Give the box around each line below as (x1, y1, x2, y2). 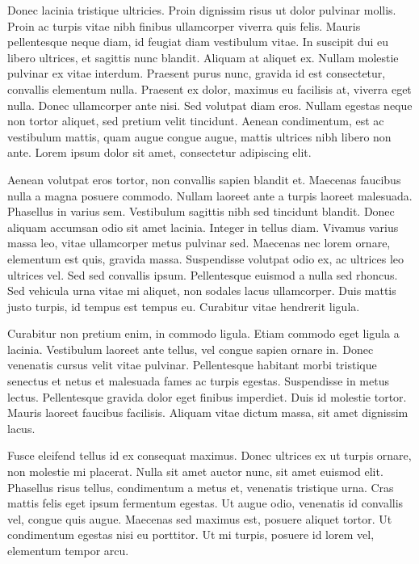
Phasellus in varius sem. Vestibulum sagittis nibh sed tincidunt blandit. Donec (7, 203, 395, 220)
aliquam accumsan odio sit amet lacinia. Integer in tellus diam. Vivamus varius (7, 218, 399, 235)
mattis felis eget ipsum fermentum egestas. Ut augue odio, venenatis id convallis (7, 495, 404, 511)
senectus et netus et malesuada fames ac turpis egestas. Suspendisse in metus (7, 372, 389, 389)
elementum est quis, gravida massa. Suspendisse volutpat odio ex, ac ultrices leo (7, 250, 404, 267)
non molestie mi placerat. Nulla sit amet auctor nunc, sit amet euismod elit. (7, 463, 383, 480)
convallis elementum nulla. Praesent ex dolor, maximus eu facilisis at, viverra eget (7, 80, 412, 97)
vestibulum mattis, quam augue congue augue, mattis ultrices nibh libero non (7, 128, 392, 145)
